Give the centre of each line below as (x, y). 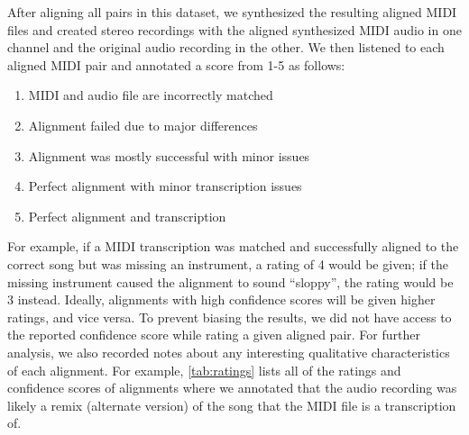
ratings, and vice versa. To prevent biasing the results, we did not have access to (230, 317)
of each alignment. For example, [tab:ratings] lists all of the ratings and (204, 370)
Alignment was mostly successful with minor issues (169, 155)
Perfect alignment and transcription (127, 216)
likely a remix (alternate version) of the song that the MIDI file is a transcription (232, 405)
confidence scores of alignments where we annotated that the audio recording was (232, 388)
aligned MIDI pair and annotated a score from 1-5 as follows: (176, 64)
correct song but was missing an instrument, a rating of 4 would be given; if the (228, 263)
